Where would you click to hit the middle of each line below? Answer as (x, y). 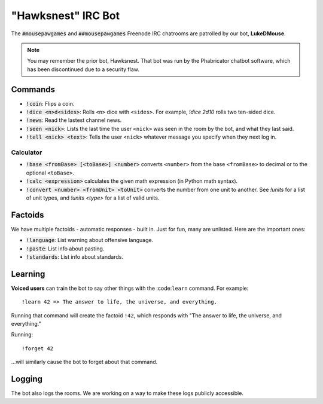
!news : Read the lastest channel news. (74, 120)
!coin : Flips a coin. (50, 103)
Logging (27, 379)
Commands (33, 89)
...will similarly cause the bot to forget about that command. (84, 362)
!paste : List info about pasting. (65, 249)
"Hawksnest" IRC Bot (65, 16)
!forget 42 (38, 348)
